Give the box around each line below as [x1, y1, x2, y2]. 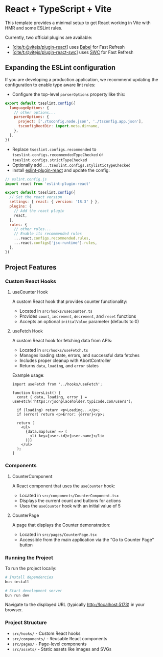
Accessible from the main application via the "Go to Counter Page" [19, 537, 154, 542]
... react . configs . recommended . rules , [14, 236, 91, 241]
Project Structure [5, 619, 47, 626]
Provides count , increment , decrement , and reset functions [19, 313, 136, 319]
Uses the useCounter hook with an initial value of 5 [19, 503, 121, 508]
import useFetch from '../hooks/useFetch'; [12, 382, 103, 387]
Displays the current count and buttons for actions [19, 498, 121, 504]
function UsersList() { [12, 390, 61, 395]
